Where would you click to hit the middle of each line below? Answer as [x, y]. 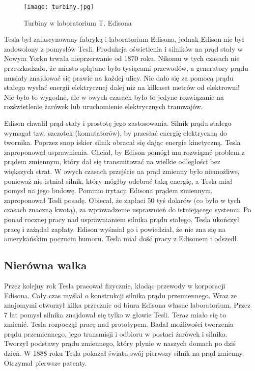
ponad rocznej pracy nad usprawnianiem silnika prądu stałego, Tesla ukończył [122, 219]
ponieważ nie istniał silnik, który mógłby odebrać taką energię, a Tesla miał [118, 181]
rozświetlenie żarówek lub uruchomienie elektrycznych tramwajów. [103, 106]
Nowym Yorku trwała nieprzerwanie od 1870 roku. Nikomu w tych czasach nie [122, 58]
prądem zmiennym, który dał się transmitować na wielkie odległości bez [112, 161]
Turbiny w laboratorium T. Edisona [78, 22]
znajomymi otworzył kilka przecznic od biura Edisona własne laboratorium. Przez [127, 305]
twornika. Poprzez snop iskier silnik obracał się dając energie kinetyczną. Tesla [122, 142]
